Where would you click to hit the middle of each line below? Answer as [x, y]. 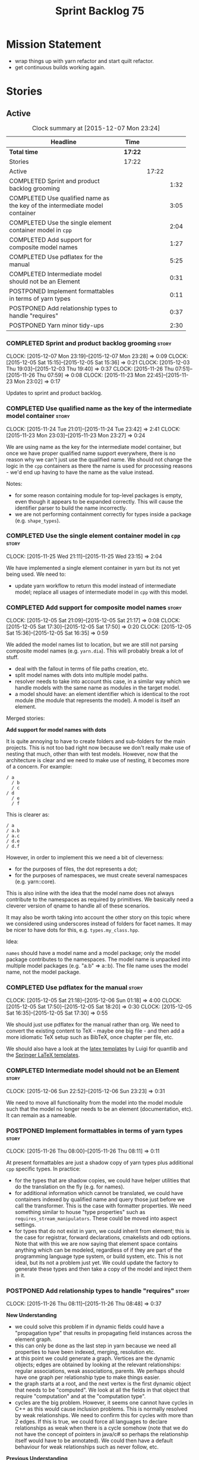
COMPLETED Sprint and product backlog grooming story [89, 343]
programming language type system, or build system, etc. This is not [99, 1256]
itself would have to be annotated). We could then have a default [94, 1441]
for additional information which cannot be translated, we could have [99, 1193]
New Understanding [31, 1315]
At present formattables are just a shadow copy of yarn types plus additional [100, 1163]
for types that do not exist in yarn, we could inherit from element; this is [102, 1231]
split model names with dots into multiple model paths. [81, 675]
